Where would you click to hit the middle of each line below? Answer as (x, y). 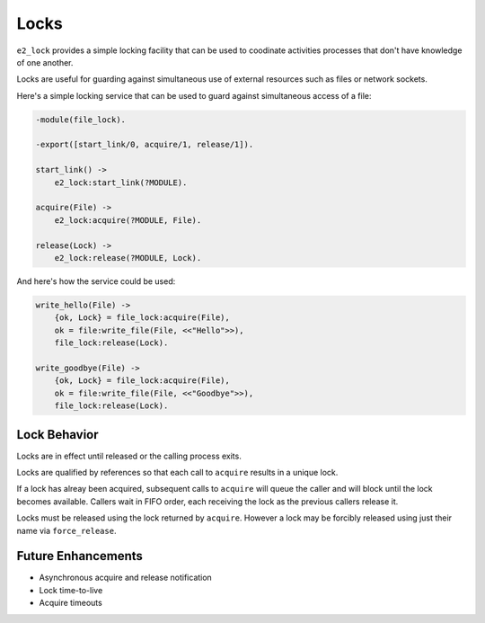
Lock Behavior (57, 435)
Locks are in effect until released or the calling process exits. (129, 456)
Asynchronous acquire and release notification (126, 578)
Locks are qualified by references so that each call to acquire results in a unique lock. (177, 472)
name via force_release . (66, 530)
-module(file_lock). (80, 120)
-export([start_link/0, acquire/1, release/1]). (145, 145)
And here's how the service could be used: (96, 281)
